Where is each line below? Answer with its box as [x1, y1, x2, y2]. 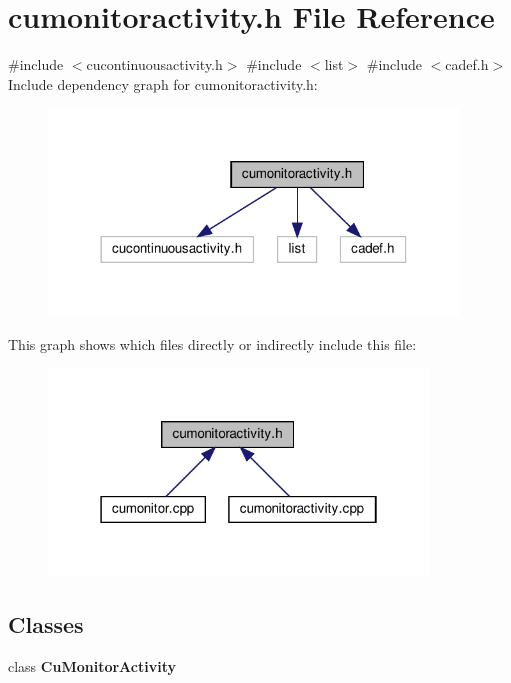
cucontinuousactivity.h [86, 54, 223, 75]
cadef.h [445, 54, 489, 75]
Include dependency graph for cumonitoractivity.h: [8, 73, 318, 94]
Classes [8, 609, 84, 640]
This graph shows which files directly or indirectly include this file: [8, 333, 417, 354]
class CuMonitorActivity [8, 656, 176, 677]
